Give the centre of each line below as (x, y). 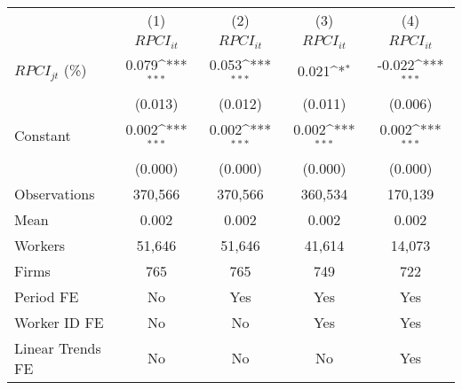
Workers (40, 245)
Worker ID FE (59, 322)
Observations (55, 193)
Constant (43, 136)
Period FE (47, 296)
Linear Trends (58, 347)
